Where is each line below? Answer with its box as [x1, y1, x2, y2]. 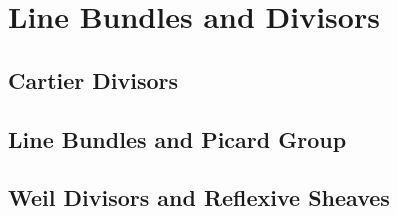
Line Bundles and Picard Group [8, 123, 347, 154]
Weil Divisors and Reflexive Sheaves [8, 182, 390, 213]
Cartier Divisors [8, 64, 179, 95]
